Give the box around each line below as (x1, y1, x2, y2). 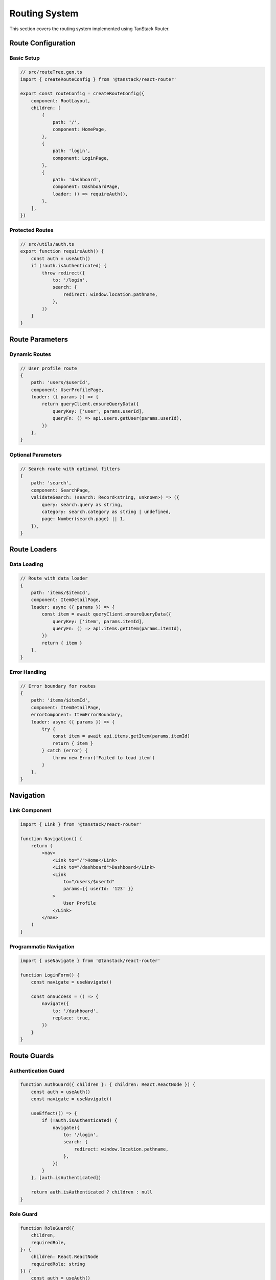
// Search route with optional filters (20, 466, 120, 472)
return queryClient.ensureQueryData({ (41, 401, 139, 407)
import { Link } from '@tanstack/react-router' (20, 821, 142, 827)
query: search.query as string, (41, 502, 123, 507)
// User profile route (20, 365, 77, 371)
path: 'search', (31, 480, 72, 486)
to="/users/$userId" (63, 879, 115, 885)
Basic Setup (9, 54, 40, 61)
